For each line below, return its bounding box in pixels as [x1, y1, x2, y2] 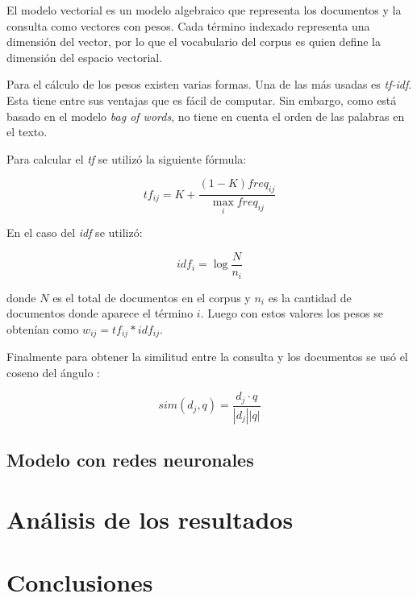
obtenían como [6, 320, 79, 337]
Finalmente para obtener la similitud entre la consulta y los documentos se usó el [6, 348, 408, 365]
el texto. [6, 123, 48, 140]
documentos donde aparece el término [6, 305, 194, 322]
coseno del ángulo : [6, 363, 100, 380]
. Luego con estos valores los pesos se [200, 305, 383, 322]
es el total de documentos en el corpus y [52, 289, 251, 305]
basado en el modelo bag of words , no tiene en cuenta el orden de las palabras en [6, 107, 405, 124]
